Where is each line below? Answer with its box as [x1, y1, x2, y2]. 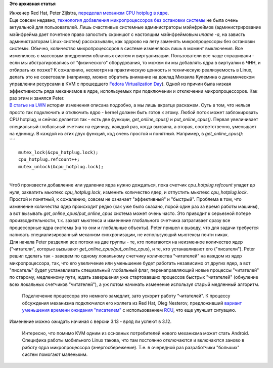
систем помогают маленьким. [22, 351, 88, 357]
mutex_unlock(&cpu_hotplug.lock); [18, 164, 104, 169]
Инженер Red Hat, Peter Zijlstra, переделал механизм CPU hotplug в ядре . [9, 10, 169, 16]
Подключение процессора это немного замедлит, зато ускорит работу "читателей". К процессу [22, 293, 231, 299]
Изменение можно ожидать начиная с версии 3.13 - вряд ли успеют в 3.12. [9, 318, 172, 324]
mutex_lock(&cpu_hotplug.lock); [18, 150, 99, 155]
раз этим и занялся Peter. [9, 95, 65, 101]
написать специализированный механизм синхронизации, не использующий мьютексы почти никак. [9, 232, 230, 238]
